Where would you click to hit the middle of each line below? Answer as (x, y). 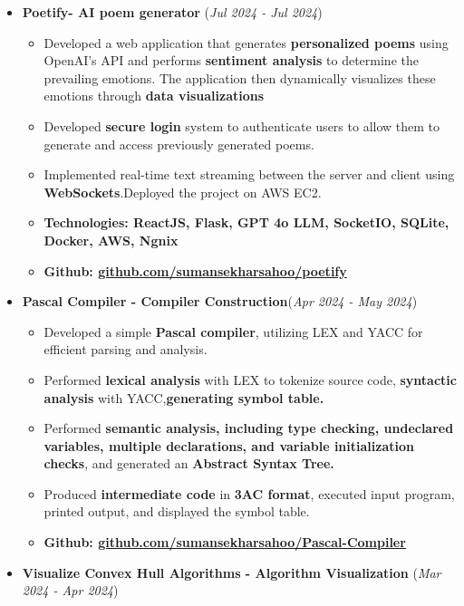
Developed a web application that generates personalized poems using (246, 42)
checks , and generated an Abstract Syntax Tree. (189, 463)
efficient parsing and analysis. (126, 349)
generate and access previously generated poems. (179, 144)
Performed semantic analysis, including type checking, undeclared (249, 428)
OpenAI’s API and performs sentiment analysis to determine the (231, 60)
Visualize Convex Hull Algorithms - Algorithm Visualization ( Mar (232, 572)
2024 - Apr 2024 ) (70, 590)
